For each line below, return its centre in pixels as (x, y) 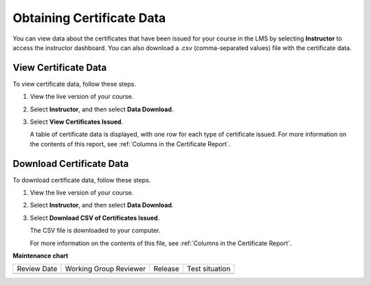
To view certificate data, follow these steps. (75, 84)
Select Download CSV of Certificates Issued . (95, 218)
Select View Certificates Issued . (77, 122)
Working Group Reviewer (105, 269)
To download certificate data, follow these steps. (82, 180)
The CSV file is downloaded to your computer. (95, 231)
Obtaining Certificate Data (89, 18)
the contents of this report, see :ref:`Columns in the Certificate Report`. (130, 144)
